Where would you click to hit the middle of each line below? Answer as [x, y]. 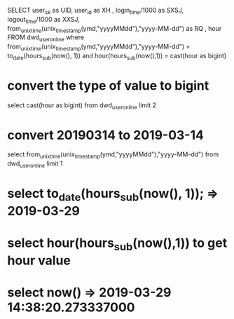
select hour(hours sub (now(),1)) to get [117, 244]
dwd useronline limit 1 [35, 164]
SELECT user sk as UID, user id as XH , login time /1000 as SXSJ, [96, 11]
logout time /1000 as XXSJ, [44, 20]
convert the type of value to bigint [108, 85]
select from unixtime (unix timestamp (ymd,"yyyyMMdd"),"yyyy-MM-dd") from [113, 155]
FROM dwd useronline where [46, 38]
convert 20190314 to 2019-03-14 [106, 135]
